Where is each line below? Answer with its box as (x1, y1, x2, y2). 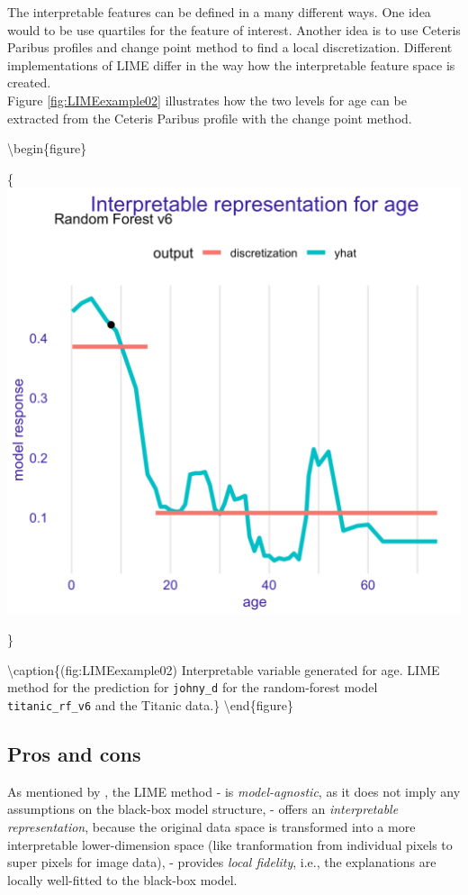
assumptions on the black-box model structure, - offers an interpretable (7, 799, 399, 818)
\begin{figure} (7, 139, 87, 158)
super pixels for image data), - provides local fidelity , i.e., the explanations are (7, 853, 436, 872)
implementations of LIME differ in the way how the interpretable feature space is (7, 55, 455, 74)
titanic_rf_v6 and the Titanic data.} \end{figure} (7, 696, 293, 715)
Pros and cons (7, 740, 141, 768)
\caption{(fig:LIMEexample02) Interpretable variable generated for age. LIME (7, 660, 440, 679)
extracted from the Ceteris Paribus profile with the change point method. (7, 108, 412, 127)
